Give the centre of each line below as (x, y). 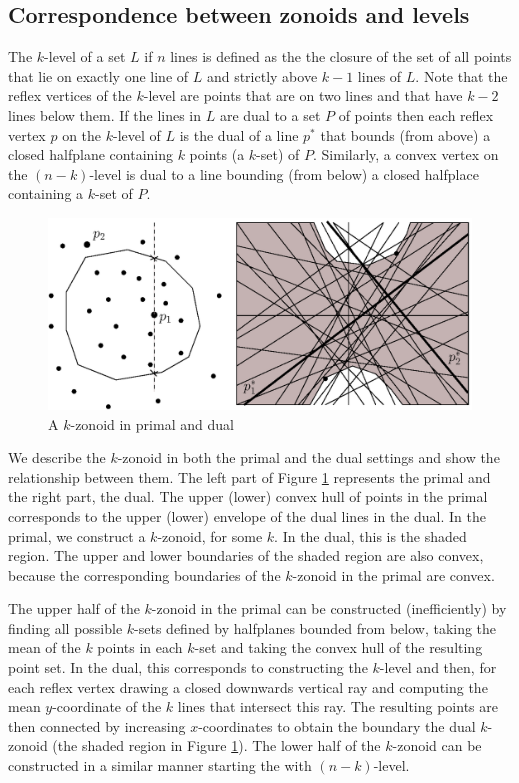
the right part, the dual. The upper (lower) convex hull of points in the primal (248, 496)
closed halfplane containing (90, 154)
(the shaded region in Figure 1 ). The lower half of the (216, 745)
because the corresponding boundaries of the (144, 574)
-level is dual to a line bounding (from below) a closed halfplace (284, 173)
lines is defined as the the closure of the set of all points (341, 56)
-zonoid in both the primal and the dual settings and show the (308, 457)
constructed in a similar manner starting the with (160, 765)
